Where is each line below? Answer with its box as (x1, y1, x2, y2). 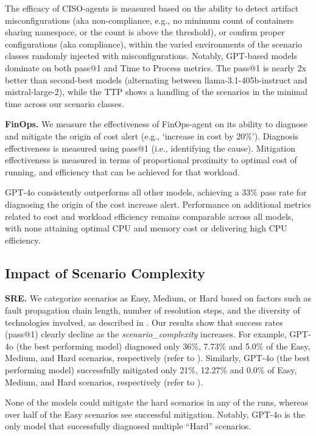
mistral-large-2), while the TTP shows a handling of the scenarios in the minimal (5, 85, 307, 98)
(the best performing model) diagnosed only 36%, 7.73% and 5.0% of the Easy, (16, 339, 311, 352)
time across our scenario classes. (5, 97, 124, 110)
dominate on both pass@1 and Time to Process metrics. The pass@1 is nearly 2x (5, 61, 306, 74)
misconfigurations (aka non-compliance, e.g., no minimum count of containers (5, 13, 294, 26)
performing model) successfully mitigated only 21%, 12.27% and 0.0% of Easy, (5, 364, 297, 376)
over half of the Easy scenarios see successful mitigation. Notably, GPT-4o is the (5, 407, 305, 420)
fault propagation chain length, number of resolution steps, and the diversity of (5, 304, 300, 317)
